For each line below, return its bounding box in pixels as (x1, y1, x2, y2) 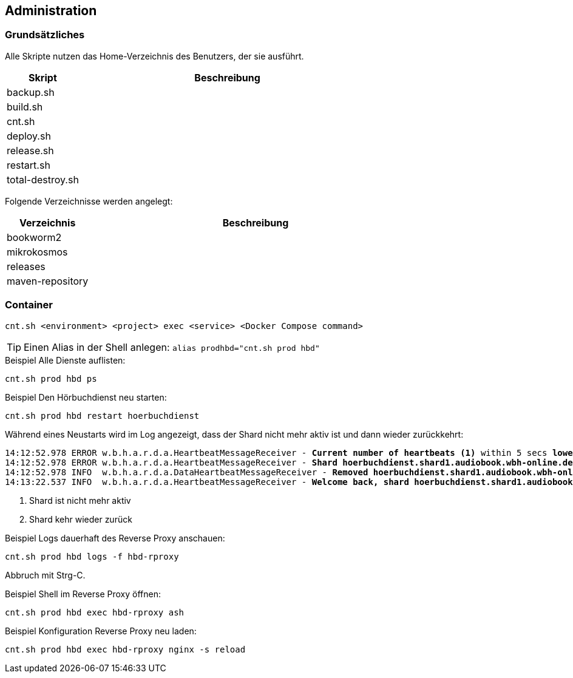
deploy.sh (7, 129, 51, 142)
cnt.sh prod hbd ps (5, 373, 97, 384)
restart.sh (7, 158, 50, 171)
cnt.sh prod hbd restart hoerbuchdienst (5, 410, 200, 421)
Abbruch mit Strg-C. (5, 569, 86, 580)
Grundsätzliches (5, 29, 85, 41)
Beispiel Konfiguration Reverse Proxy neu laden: (5, 625, 197, 636)
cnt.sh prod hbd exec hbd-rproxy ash (5, 607, 185, 617)
